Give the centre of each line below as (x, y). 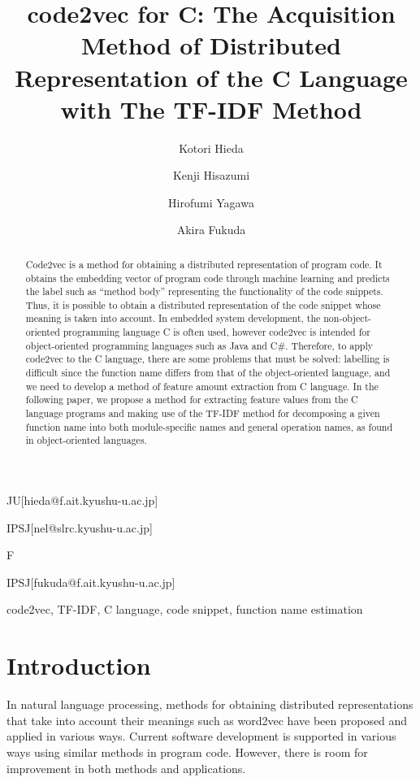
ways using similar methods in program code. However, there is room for (187, 752)
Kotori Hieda (211, 148)
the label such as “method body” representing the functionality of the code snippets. (204, 291)
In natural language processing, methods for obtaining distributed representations (210, 704)
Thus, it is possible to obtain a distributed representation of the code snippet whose (203, 304)
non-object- (348, 318)
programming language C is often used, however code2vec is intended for (216, 332)
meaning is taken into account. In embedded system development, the (173, 318)
